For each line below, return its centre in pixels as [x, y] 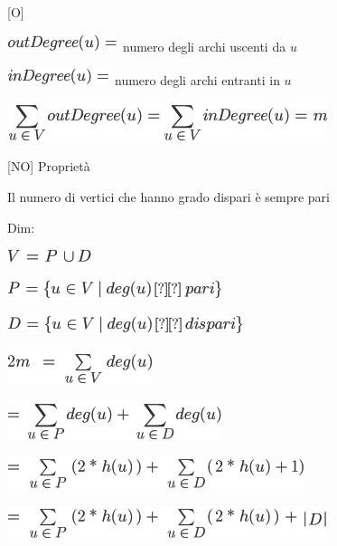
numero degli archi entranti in [197, 80]
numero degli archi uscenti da [204, 46]
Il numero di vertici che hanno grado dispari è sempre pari [168, 196]
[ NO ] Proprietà [49, 166]
